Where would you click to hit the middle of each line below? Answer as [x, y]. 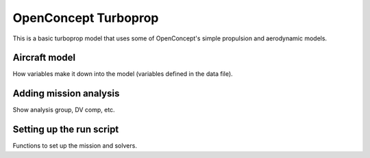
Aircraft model [44, 58]
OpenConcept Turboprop [86, 18]
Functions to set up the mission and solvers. [75, 146]
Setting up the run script [66, 130]
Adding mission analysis [66, 93]
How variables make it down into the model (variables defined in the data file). [123, 74]
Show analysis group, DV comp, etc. [64, 110]
